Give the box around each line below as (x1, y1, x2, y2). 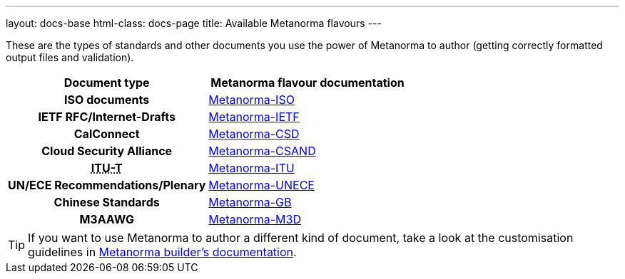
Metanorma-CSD (208, 127, 300, 141)
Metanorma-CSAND (208, 144, 316, 158)
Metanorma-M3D (208, 212, 301, 226)
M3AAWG (79, 212, 134, 226)
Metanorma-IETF (208, 110, 300, 124)
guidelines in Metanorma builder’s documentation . (28, 245, 297, 259)
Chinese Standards (54, 195, 160, 209)
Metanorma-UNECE (208, 178, 315, 192)
